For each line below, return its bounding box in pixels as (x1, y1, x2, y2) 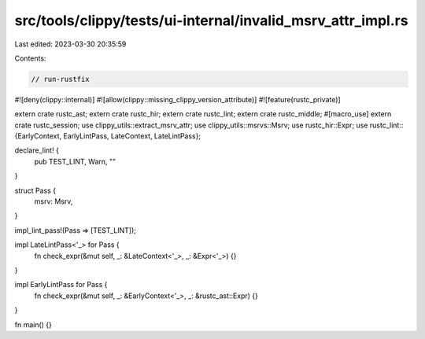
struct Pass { (14, 186, 57, 195)
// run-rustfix (31, 75, 90, 83)
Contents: (14, 53, 46, 63)
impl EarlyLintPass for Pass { (14, 280, 108, 289)
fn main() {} (14, 319, 53, 330)
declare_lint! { (14, 146, 59, 155)
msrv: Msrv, (34, 197, 73, 206)
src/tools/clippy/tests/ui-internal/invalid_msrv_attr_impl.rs (14, 12, 408, 29)
